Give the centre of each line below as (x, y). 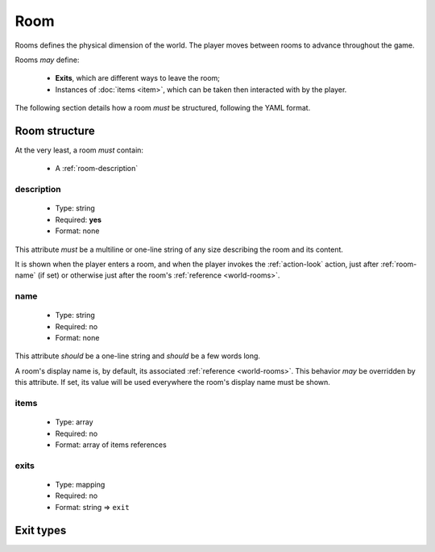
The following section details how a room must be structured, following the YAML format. (163, 108)
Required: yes (79, 220)
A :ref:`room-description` (97, 169)
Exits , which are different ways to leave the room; (138, 78)
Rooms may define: (47, 60)
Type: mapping (80, 484)
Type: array (74, 422)
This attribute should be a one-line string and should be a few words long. (138, 356)
